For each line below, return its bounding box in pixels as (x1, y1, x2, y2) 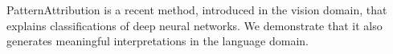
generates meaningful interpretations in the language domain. (6, 33, 309, 49)
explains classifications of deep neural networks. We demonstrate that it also (6, 17, 383, 33)
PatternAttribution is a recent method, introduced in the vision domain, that (6, 2, 387, 17)
